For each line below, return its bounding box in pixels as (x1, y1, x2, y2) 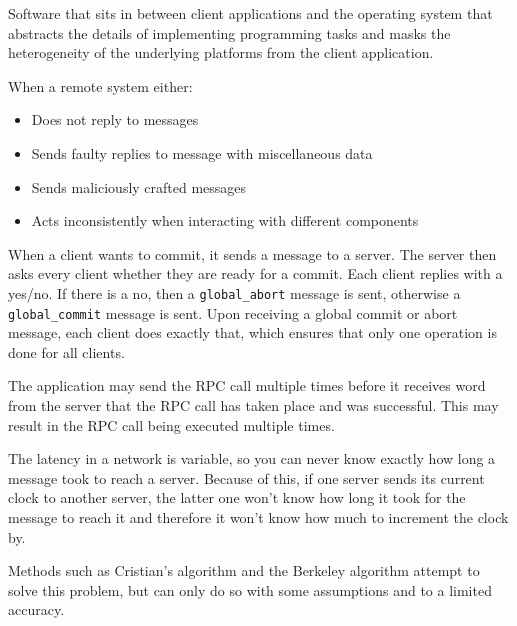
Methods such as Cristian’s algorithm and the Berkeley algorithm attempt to (8, 560, 480, 581)
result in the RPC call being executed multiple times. (8, 414, 335, 435)
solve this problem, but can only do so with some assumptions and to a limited (8, 579, 492, 600)
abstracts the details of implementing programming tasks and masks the (8, 22, 451, 43)
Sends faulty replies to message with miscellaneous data (31, 142, 373, 163)
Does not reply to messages (31, 109, 199, 130)
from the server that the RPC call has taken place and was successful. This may (8, 395, 499, 416)
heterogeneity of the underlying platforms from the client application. (8, 42, 434, 63)
